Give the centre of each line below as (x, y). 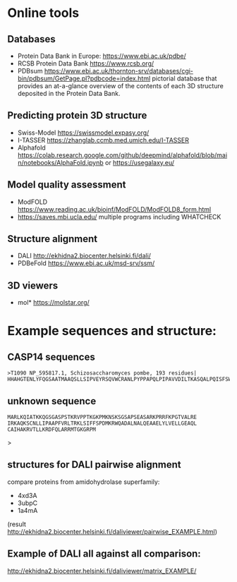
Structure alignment (53, 239)
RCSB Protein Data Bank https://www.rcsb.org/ (86, 63)
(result (17, 524)
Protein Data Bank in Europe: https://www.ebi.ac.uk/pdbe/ (102, 56)
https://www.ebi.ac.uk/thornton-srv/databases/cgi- (119, 71)
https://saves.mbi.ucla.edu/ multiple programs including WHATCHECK (119, 217)
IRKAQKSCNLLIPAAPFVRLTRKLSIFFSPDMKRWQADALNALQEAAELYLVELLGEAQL (102, 424)
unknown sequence (52, 401)
